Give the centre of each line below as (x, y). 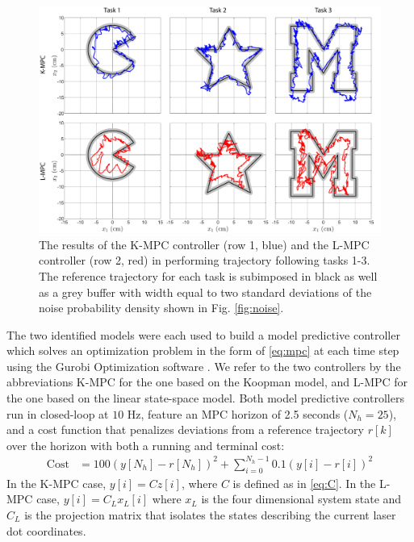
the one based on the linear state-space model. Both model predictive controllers (205, 398)
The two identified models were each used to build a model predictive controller (203, 334)
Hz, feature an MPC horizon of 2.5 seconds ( (238, 413)
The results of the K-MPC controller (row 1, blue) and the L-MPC (204, 244)
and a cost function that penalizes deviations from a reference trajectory (185, 429)
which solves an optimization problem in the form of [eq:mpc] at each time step (203, 350)
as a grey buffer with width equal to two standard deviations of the (205, 292)
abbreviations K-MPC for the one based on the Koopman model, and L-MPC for (207, 382)
